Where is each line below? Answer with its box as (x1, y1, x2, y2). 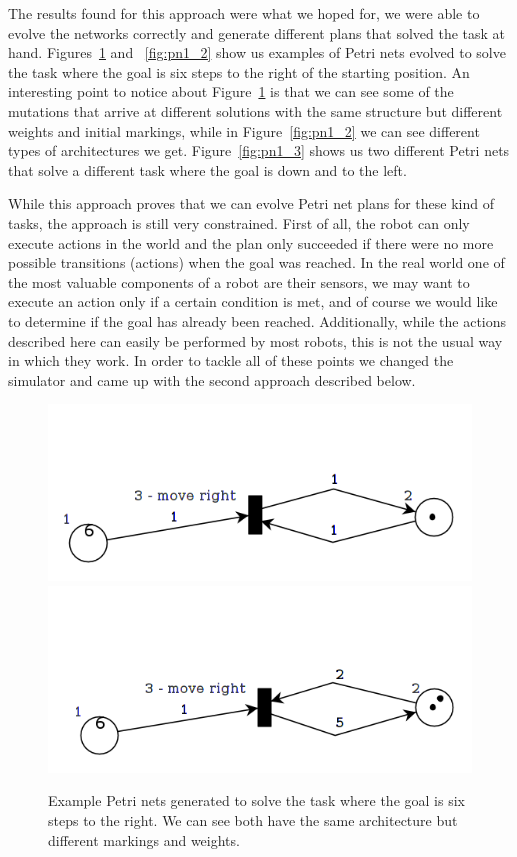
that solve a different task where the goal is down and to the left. (8, 159, 407, 180)
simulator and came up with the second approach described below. (8, 369, 416, 390)
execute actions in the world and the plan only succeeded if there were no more (8, 232, 494, 253)
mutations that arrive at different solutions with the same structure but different (8, 100, 503, 121)
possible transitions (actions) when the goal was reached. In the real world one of (8, 252, 505, 273)
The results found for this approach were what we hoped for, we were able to (8, 3, 480, 23)
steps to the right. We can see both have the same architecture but (48, 809, 458, 830)
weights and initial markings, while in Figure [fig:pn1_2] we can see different (8, 120, 480, 141)
